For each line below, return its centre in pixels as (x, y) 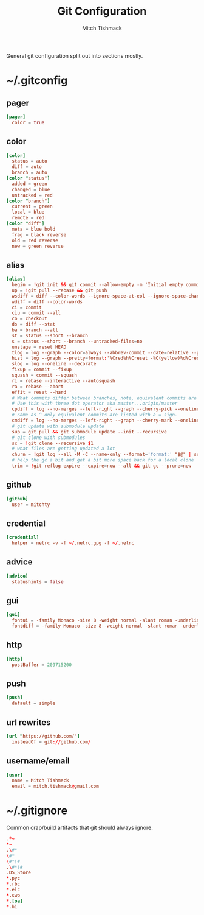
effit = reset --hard (39, 392)
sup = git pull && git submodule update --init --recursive (89, 432)
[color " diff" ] (25, 223)
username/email (38, 761)
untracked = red (32, 195)
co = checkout (29, 319)
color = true (28, 122)
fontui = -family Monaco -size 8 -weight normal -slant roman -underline (107, 620)
